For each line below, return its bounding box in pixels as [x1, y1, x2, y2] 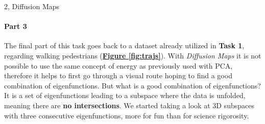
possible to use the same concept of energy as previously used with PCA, [4, 60, 233, 71]
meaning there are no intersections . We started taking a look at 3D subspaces [4, 100, 254, 110]
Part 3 [4, 21, 27, 32]
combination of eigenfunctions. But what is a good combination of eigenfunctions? [4, 80, 261, 90]
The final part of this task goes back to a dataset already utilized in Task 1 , [4, 40, 245, 51]
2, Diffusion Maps [4, 1, 60, 11]
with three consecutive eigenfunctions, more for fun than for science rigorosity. [4, 110, 249, 120]
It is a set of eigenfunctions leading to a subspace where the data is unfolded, [4, 90, 246, 101]
